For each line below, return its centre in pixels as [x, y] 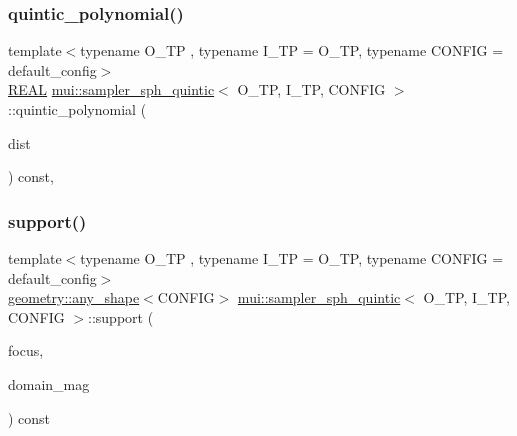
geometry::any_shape [74, 297]
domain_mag [49, 383]
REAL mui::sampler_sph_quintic [111, 89]
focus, [26, 350]
